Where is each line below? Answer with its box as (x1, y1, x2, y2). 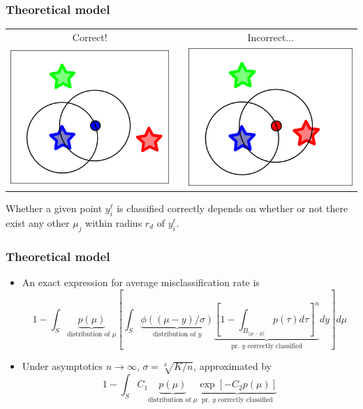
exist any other (6, 216, 70, 230)
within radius (85, 216, 142, 230)
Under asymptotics (22, 359, 103, 373)
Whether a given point (6, 201, 103, 216)
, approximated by (193, 359, 272, 373)
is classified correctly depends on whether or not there (117, 201, 348, 216)
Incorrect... (247, 29, 295, 44)
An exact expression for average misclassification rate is (22, 275, 260, 290)
